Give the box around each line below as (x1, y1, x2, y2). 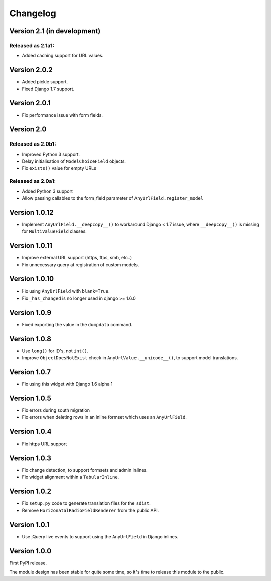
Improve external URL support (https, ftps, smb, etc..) (22, 255, 132, 261)
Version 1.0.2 (9, 487, 52, 496)
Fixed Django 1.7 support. (22, 86, 75, 92)
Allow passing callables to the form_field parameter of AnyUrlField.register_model (22, 195, 203, 201)
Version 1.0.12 (9, 208, 54, 217)
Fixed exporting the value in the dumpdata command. (22, 321, 133, 327)
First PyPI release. (9, 560, 47, 566)
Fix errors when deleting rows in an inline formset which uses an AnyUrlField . (22, 414, 187, 420)
